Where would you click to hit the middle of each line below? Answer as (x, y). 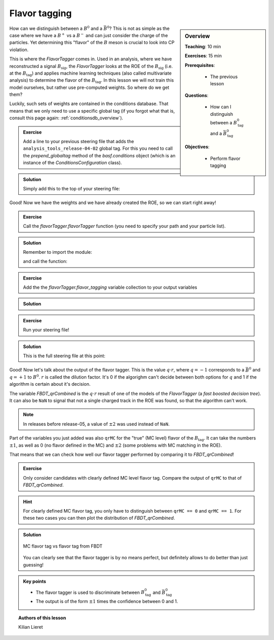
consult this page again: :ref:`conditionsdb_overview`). (66, 118)
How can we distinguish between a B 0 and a (56, 28)
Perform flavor (225, 158)
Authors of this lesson (42, 618)
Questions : (197, 95)
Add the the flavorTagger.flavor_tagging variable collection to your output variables (110, 287)
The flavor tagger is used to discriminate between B (90, 592)
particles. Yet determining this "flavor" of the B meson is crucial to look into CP (92, 43)
